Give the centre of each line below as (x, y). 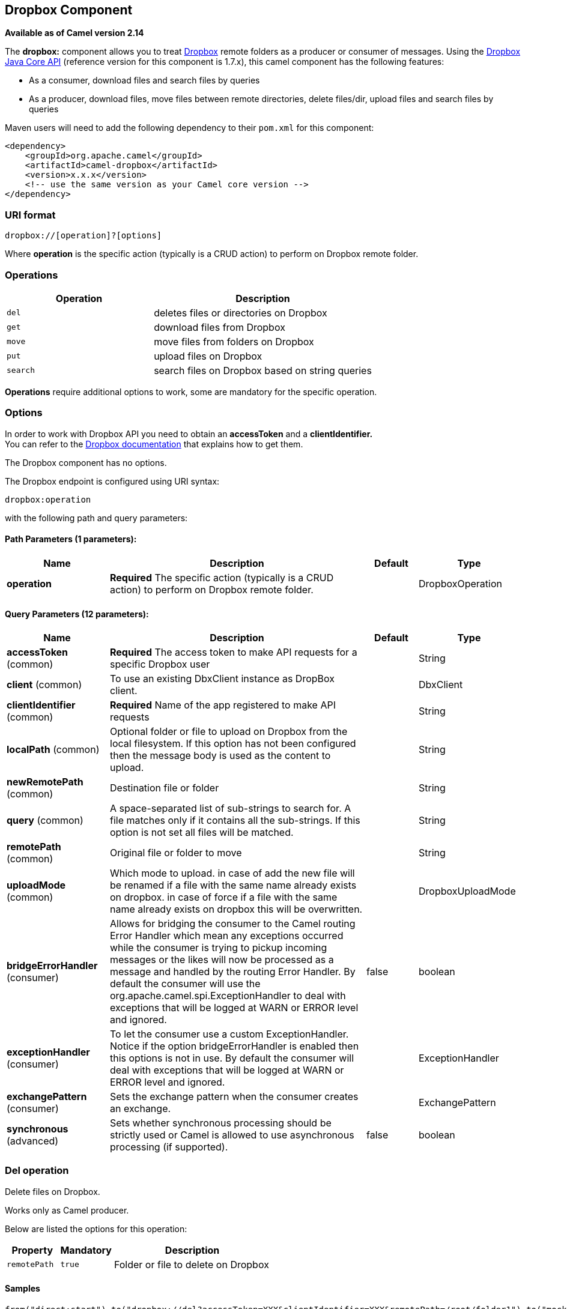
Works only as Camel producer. (67, 1210)
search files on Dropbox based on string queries (263, 370)
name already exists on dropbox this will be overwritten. (236, 909)
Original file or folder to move (176, 853)
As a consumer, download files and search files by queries (144, 80)
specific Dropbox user (160, 664)
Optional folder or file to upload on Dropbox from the (229, 732)
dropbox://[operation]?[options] (83, 236)
